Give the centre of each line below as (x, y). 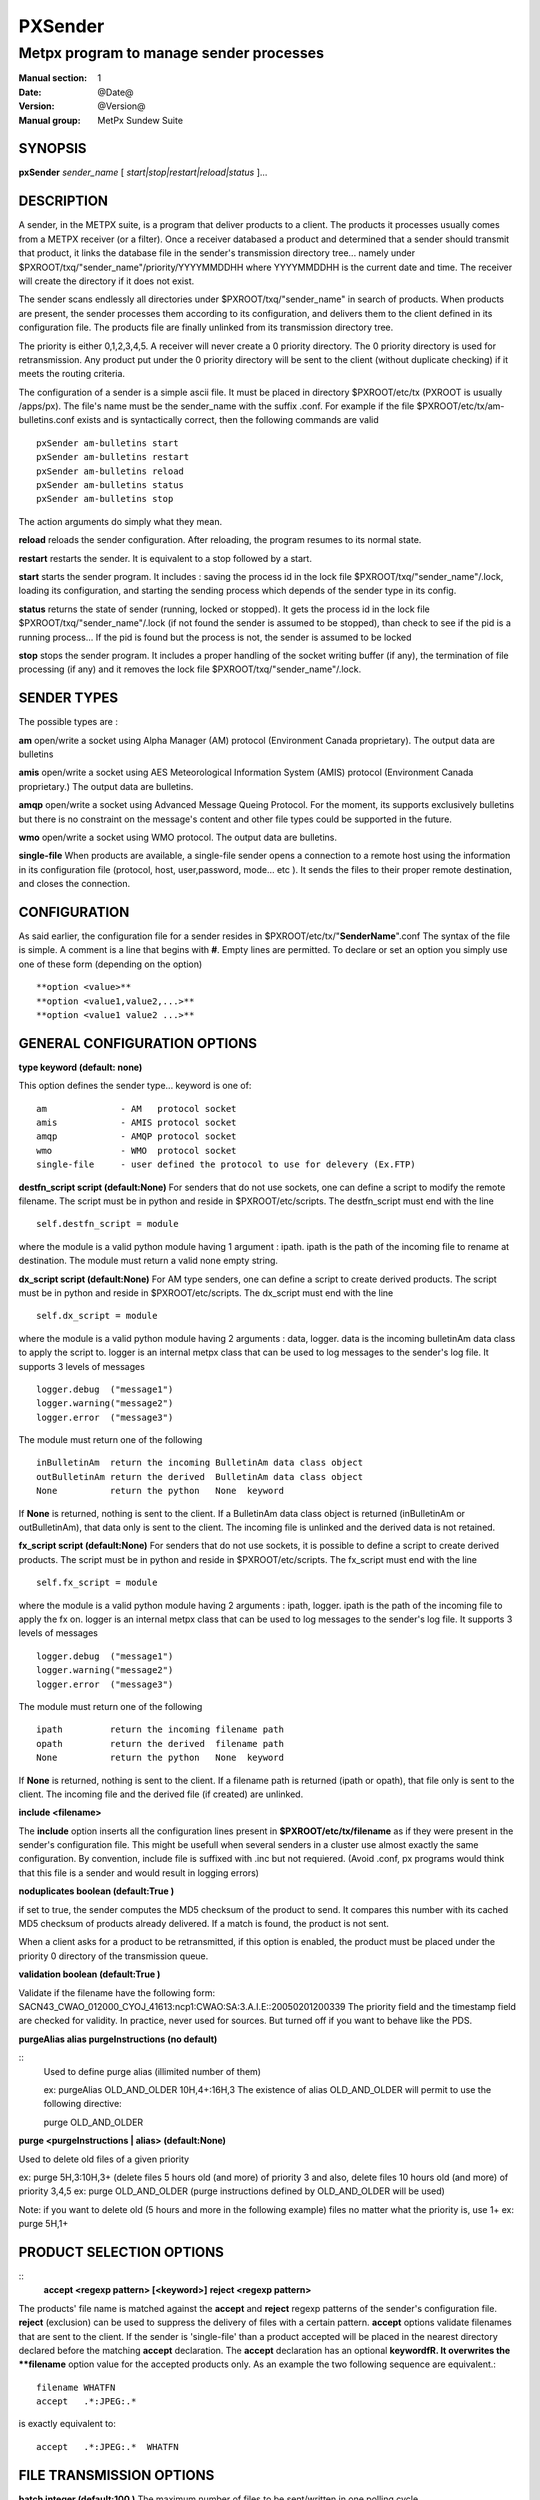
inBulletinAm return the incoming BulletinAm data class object (200, 1463)
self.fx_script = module (97, 1583)
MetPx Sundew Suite (140, 120)
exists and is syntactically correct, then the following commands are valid (227, 420)
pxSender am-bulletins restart (113, 457)
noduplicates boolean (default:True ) (96, 1891)
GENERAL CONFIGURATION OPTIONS (137, 1043)
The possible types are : (68, 722)
